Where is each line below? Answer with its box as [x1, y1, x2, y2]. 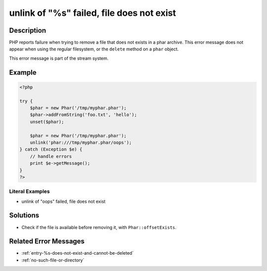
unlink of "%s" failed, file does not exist [9, 7, 177, 18]
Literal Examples [9, 188, 50, 195]
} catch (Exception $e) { [19, 146, 83, 152]
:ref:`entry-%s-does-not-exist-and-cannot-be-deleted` [21, 250, 134, 256]
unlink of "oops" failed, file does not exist [21, 198, 106, 204]
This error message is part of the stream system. [9, 55, 109, 61]
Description [9, 26, 46, 35]
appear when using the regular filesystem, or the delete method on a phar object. [9, 46, 179, 52]
